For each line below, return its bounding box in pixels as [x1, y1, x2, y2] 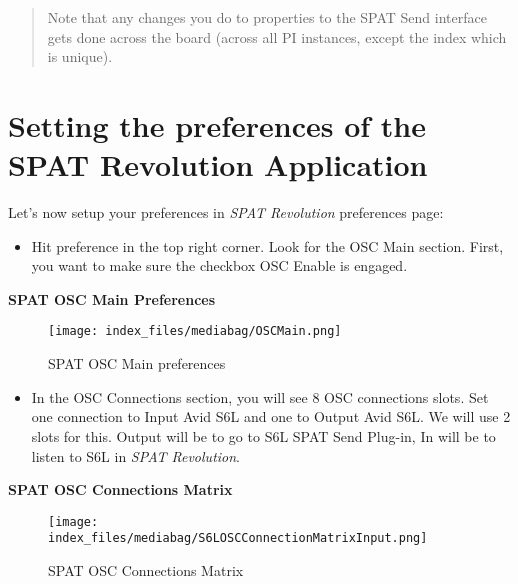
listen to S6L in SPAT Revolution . [31, 445, 241, 466]
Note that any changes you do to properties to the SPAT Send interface [47, 7, 487, 27]
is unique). [47, 46, 113, 67]
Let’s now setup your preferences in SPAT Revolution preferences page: [8, 202, 444, 223]
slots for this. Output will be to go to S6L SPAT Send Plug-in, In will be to [31, 425, 496, 446]
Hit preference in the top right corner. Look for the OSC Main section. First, [31, 235, 504, 256]
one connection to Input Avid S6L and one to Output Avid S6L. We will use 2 [31, 406, 511, 427]
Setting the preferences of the [8, 104, 426, 145]
